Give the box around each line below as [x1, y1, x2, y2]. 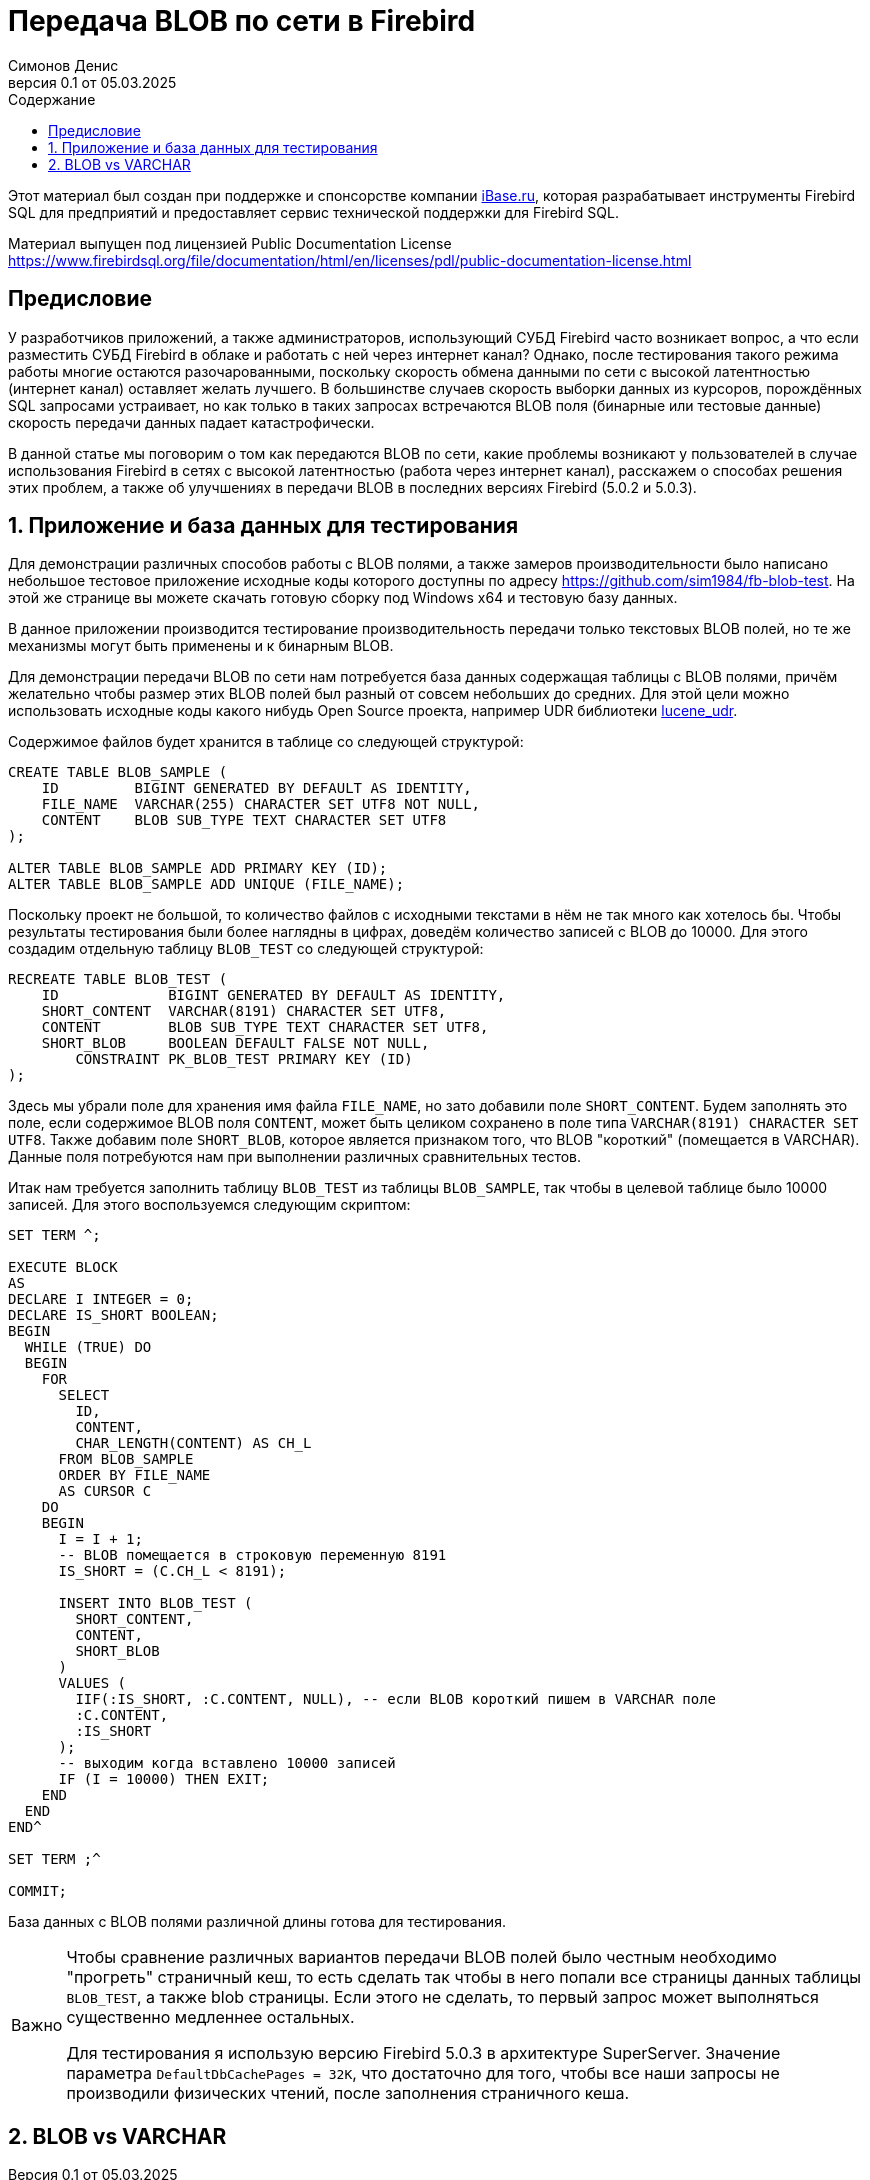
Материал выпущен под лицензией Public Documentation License [8, 234, 452, 252]
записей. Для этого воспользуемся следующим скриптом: [8, 1196, 411, 1214]
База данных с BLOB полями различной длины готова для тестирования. [8, 1913, 506, 1931]
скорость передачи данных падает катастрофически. [8, 413, 375, 431]
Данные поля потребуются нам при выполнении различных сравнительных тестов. [8, 1148, 582, 1166]
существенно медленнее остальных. [66, 2007, 355, 2028]
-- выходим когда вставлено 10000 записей [58, 1755, 396, 1772]
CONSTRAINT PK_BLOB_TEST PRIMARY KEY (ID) [75, 1051, 413, 1068]
